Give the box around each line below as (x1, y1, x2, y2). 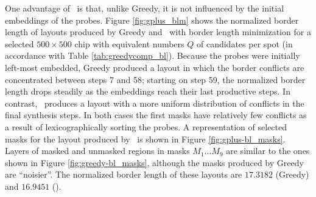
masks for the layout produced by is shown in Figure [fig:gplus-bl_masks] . (5, 132, 286, 145)
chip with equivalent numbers (74, 37, 184, 50)
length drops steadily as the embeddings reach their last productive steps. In (5, 85, 290, 98)
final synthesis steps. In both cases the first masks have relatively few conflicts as (5, 109, 307, 121)
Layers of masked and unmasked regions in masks (5, 144, 190, 157)
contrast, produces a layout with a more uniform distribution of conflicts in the (5, 96, 304, 109)
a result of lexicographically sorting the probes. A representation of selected (5, 120, 287, 133)
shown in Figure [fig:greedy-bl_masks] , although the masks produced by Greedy (5, 156, 304, 169)
